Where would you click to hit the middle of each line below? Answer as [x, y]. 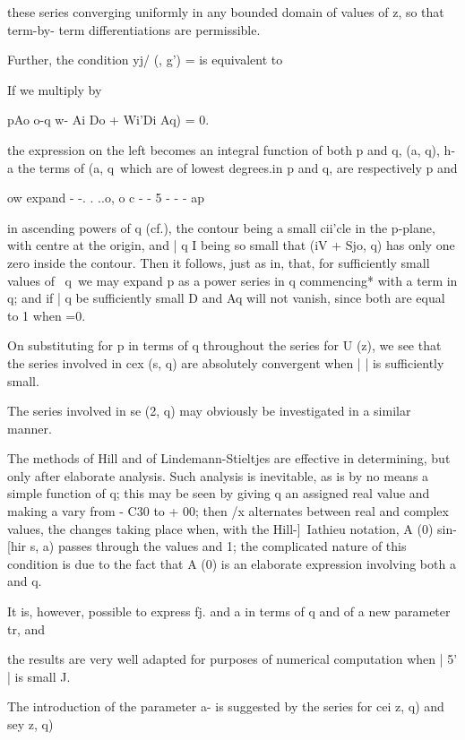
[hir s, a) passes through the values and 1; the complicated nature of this [207, 546]
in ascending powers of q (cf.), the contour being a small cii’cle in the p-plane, [221, 227]
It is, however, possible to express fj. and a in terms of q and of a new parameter [229, 611]
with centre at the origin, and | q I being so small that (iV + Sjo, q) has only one [231, 245]
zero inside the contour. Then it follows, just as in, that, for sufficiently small [219, 262]
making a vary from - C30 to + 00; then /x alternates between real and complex [228, 511]
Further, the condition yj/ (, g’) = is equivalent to [145, 60]
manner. [30, 428]
